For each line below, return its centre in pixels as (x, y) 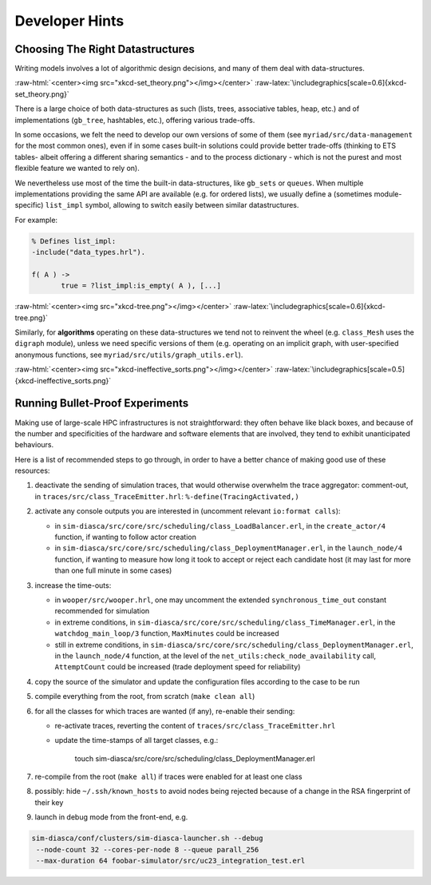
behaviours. (34, 445)
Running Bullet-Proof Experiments (102, 403)
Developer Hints (69, 21)
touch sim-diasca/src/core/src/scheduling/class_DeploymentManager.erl (195, 758)
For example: (36, 220)
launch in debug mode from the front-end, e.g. (111, 817)
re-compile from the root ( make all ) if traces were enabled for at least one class (168, 777)
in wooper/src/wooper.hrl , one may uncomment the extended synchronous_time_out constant (221, 600)
